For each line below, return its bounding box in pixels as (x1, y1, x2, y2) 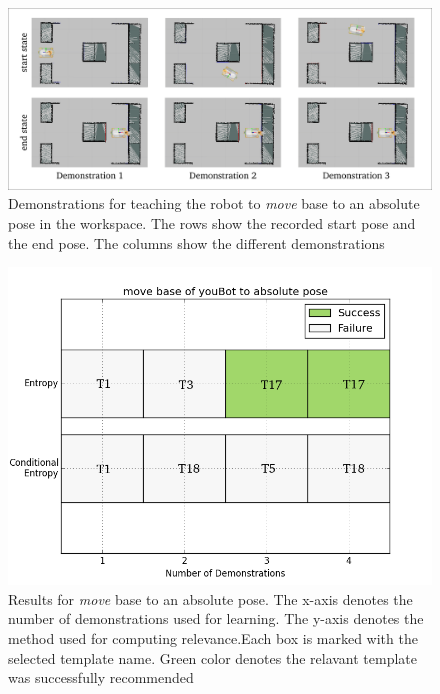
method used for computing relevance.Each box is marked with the (8, 627, 418, 648)
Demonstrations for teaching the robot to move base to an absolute (8, 193, 420, 214)
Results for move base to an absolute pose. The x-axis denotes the (8, 588, 413, 609)
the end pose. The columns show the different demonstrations (8, 232, 385, 253)
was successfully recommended (8, 667, 194, 688)
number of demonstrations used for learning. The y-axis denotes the (8, 608, 424, 629)
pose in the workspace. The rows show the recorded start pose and (8, 212, 416, 233)
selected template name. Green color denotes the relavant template (8, 647, 418, 668)
